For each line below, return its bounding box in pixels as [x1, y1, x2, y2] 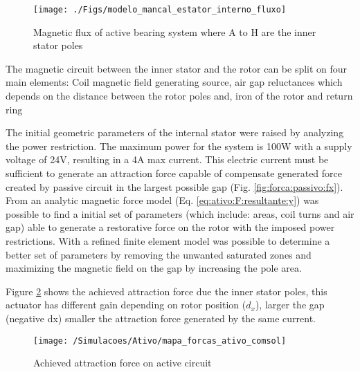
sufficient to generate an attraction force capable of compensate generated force [6, 166, 343, 180]
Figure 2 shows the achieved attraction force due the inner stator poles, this [6, 283, 327, 298]
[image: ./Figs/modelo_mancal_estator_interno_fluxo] [33, 5, 287, 15]
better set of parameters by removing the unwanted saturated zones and [6, 247, 312, 261]
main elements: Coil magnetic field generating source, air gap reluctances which [6, 75, 343, 89]
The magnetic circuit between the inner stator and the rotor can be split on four [6, 61, 348, 75]
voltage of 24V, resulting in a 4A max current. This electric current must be [6, 152, 329, 167]
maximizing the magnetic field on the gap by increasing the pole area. [6, 261, 302, 275]
